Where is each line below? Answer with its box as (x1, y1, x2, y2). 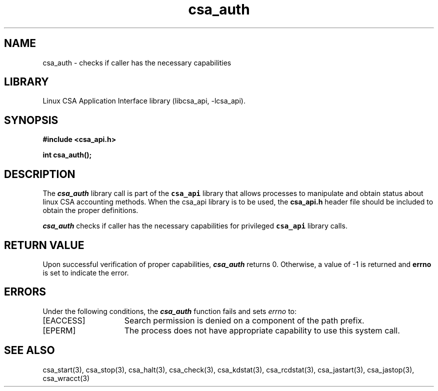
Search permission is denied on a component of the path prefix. (124, 315, 364, 325)
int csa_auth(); (42, 150, 92, 159)
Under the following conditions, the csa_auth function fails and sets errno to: (42, 306, 296, 315)
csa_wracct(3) (42, 373, 90, 382)
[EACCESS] (42, 315, 85, 325)
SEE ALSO (4, 344, 55, 357)
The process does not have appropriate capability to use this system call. (124, 325, 400, 335)
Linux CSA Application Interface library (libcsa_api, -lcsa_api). (42, 96, 245, 105)
